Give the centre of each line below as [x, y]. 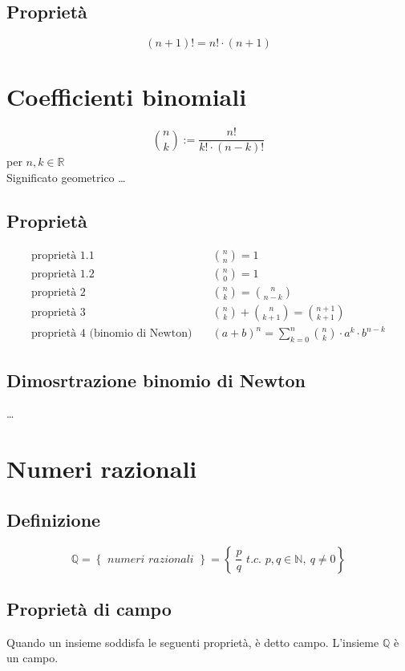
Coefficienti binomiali [127, 97]
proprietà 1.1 [63, 255]
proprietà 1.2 [63, 274]
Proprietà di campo [89, 608]
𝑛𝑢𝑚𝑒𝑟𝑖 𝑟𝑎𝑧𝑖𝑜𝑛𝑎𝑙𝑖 [151, 559]
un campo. [32, 658]
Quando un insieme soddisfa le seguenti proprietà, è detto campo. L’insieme [193, 642]
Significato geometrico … [66, 177]
